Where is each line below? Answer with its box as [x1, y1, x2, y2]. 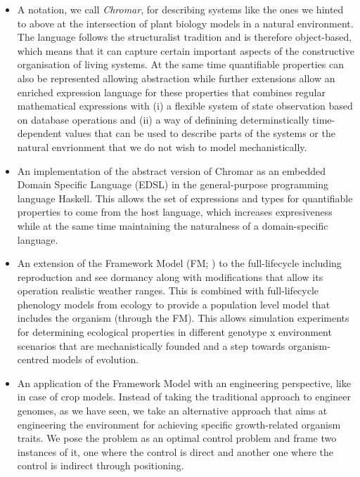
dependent [17, 126, 62, 141]
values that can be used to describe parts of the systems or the [65, 126, 335, 141]
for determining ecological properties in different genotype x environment [17, 325, 332, 339]
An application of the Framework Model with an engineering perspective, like [17, 375, 351, 390]
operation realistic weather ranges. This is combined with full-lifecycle [17, 283, 319, 298]
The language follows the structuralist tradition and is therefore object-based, [17, 30, 352, 44]
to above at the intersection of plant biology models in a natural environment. [17, 15, 354, 30]
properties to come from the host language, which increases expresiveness [17, 204, 333, 219]
